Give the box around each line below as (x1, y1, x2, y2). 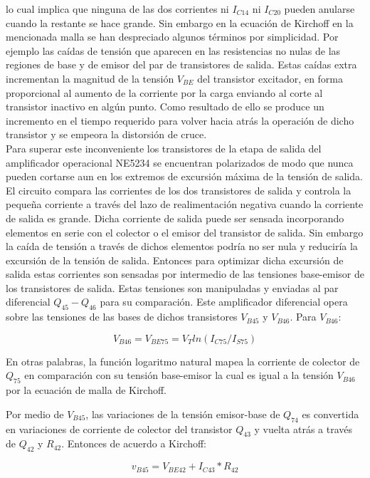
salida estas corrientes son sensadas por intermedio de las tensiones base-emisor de (6, 266, 364, 281)
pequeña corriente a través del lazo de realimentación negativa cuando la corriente (6, 197, 364, 212)
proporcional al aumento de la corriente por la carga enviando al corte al (6, 85, 323, 100)
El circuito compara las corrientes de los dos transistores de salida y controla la (6, 182, 351, 197)
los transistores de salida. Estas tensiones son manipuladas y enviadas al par (6, 280, 339, 295)
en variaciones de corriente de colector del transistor (6, 421, 233, 436)
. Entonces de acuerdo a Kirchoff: (61, 436, 206, 451)
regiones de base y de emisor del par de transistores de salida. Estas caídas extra (6, 57, 357, 72)
